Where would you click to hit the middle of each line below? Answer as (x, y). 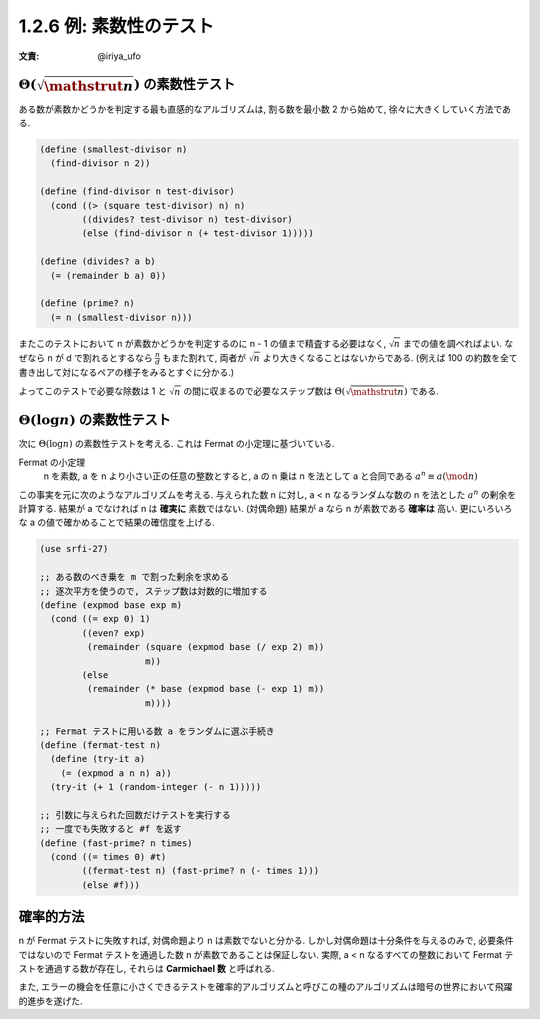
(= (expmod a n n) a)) (116, 773)
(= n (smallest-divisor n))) (122, 317)
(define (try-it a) (98, 759)
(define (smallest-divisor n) (113, 149)
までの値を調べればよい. (452, 343)
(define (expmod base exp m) (111, 604)
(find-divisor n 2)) (100, 163)
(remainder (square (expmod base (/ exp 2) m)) (205, 647)
